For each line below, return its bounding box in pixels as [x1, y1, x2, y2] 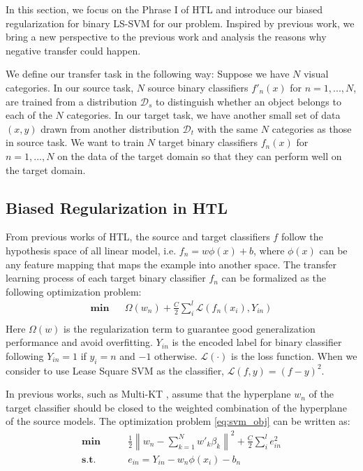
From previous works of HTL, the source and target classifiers [6, 229, 270, 244]
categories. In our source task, [6, 80, 134, 94]
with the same [197, 121, 258, 136]
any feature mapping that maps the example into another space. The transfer [6, 256, 337, 271]
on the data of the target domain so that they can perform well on [57, 148, 342, 163]
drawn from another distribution [40, 121, 179, 136]
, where [253, 242, 285, 257]
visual [303, 66, 329, 81]
